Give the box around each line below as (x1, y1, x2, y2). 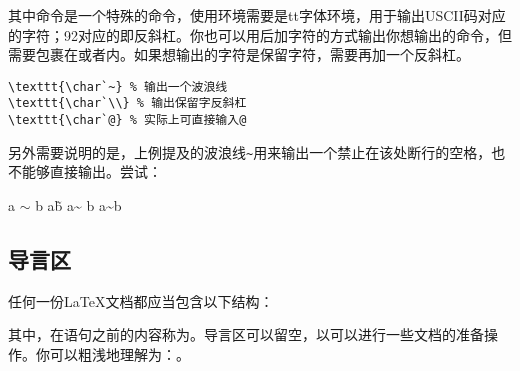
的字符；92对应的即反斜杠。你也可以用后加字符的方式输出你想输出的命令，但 (8, 24, 512, 45)
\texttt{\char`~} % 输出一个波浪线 (8, 79, 228, 94)
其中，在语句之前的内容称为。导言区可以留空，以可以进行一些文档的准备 (8, 324, 484, 345)
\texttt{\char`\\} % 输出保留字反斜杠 (8, 96, 247, 111)
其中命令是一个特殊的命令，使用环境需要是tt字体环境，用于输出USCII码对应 (8, 5, 506, 25)
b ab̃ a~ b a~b (35, 195, 122, 215)
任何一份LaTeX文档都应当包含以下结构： (8, 290, 274, 311)
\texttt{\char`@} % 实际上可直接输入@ (8, 113, 247, 128)
